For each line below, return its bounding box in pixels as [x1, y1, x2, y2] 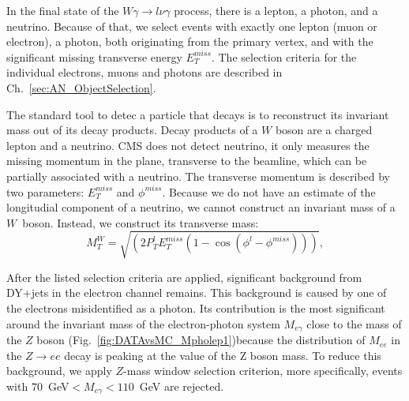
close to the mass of [306, 315, 402, 332]
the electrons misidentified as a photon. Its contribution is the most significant [6, 300, 385, 317]
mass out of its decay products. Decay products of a [6, 122, 258, 138]
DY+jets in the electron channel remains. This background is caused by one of [6, 284, 387, 301]
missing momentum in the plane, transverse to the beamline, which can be [6, 152, 367, 169]
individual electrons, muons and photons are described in [6, 64, 283, 81]
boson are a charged [275, 122, 373, 138]
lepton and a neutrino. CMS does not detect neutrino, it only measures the [6, 137, 370, 153]
